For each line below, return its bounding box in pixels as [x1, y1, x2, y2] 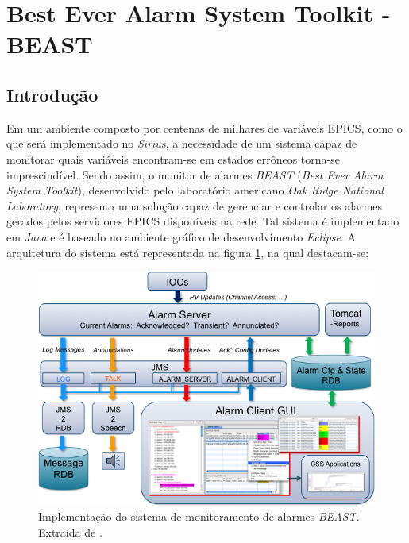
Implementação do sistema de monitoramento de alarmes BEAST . [38, 508, 360, 525]
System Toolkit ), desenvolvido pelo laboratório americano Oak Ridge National [6, 182, 384, 198]
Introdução [6, 82, 98, 106]
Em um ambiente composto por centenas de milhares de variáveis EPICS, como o [6, 119, 403, 136]
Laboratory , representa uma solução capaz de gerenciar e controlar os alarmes [6, 197, 383, 214]
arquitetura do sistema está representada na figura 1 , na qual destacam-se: [6, 244, 369, 260]
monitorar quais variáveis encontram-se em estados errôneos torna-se [6, 150, 340, 167]
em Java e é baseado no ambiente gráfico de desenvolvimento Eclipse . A [6, 228, 357, 245]
